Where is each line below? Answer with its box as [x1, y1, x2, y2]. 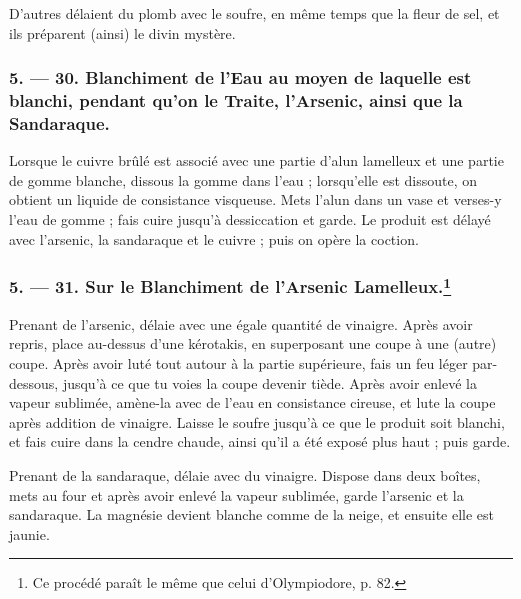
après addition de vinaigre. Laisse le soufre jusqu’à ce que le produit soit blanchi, [9, 411, 505, 432]
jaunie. [9, 523, 50, 544]
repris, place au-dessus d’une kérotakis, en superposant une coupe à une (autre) [9, 333, 497, 354]
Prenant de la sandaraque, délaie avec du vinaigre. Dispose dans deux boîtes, [9, 465, 481, 486]
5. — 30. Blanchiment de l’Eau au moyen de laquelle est [9, 65, 472, 90]
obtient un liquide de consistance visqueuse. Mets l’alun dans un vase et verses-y [9, 189, 502, 210]
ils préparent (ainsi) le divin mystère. [9, 22, 236, 43]
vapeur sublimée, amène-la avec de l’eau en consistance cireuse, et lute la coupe [9, 392, 496, 413]
